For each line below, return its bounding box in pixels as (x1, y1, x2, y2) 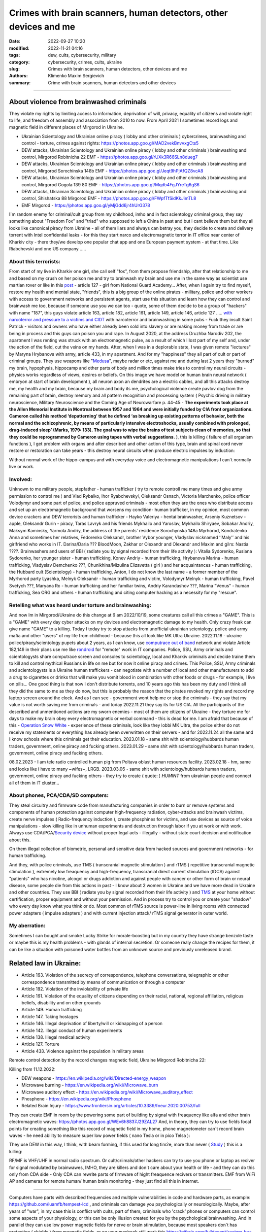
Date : (9, 38, 21, 44)
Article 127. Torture (21, 1041, 60, 1047)
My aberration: (9, 922, 46, 929)
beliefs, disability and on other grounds (21, 1000, 101, 1005)
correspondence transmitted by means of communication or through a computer (21, 979, 185, 985)
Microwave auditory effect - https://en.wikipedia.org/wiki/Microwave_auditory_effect (21, 1089, 193, 1095)
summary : (9, 79, 31, 86)
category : (9, 59, 30, 65)
